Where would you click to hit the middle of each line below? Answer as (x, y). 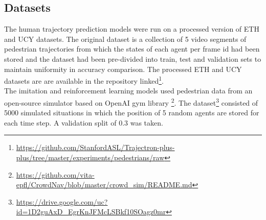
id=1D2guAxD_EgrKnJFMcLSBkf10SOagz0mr (91, 212)
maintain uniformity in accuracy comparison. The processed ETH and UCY (123, 69)
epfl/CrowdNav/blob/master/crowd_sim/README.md (104, 185)
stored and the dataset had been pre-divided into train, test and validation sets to (133, 58)
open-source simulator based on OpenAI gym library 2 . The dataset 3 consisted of (131, 102)
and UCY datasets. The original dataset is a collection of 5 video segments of (125, 39)
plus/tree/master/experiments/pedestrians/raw (90, 157)
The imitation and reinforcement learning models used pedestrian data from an (128, 91)
